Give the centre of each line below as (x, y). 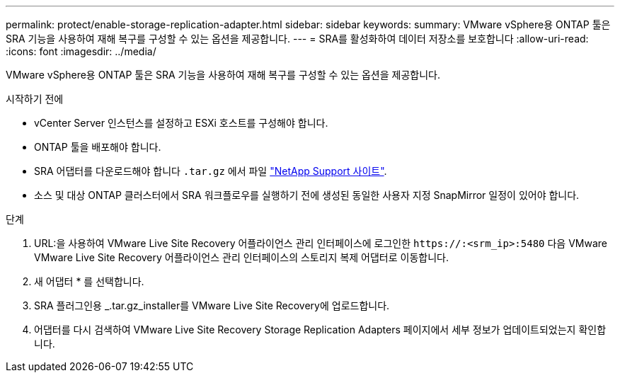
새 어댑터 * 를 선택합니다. (89, 281)
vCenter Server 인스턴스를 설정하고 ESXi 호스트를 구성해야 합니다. (181, 123)
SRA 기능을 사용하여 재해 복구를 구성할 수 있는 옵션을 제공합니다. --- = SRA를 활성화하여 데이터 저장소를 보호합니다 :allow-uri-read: (297, 39)
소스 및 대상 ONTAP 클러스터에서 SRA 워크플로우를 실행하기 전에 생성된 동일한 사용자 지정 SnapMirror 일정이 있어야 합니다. (307, 195)
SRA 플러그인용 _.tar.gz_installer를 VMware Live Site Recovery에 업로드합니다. (212, 305)
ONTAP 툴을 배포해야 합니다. (98, 147)
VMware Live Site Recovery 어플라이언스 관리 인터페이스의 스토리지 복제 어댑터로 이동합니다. (241, 257)
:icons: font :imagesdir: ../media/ (81, 51)
